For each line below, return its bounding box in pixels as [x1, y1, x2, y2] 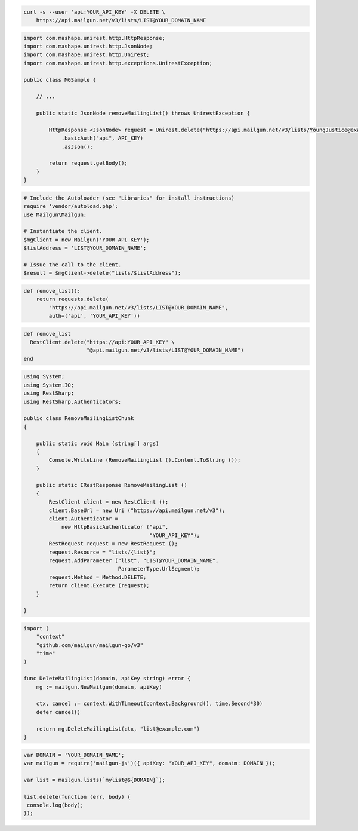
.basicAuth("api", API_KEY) [61, 135, 143, 142]
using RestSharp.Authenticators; [23, 398, 122, 405]
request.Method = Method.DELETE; [48, 574, 147, 581]
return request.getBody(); [48, 160, 128, 167]
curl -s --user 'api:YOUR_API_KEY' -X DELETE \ [23, 8, 165, 15]
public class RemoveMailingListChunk [23, 415, 134, 422]
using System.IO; [23, 381, 75, 388]
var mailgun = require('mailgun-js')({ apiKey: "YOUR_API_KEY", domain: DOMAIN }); [23, 759, 276, 766]
